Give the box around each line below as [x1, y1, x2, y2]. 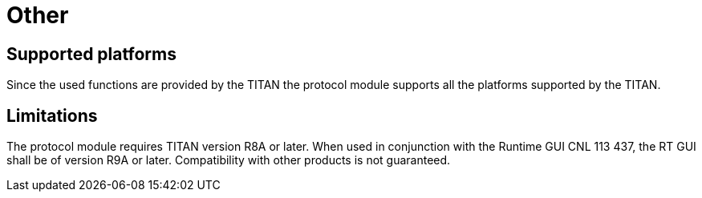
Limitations [6, 105, 98, 126]
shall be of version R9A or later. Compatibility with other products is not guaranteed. [6, 153, 451, 168]
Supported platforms [6, 43, 177, 64]
